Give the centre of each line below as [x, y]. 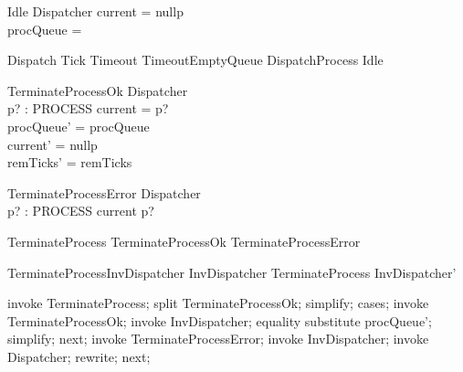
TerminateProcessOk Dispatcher [98, 90]
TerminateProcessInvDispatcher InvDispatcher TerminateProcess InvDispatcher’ [232, 272]
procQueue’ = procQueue [79, 126]
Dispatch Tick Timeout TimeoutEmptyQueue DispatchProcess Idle [195, 60]
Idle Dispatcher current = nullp [95, 11]
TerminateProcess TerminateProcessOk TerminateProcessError [184, 241]
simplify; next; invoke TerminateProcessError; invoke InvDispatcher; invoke [218, 339]
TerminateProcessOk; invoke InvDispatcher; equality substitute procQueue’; [220, 320]
